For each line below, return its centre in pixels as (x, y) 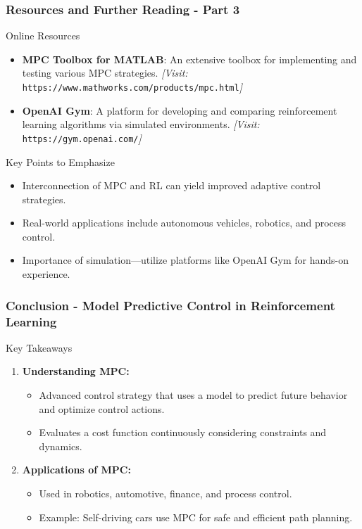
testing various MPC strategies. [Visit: (105, 73)
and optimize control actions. (102, 408)
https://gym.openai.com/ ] (82, 138)
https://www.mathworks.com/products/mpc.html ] (132, 87)
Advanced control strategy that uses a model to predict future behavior (193, 394)
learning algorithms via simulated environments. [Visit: (141, 124)
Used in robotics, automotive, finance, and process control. (166, 493)
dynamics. (61, 446)
